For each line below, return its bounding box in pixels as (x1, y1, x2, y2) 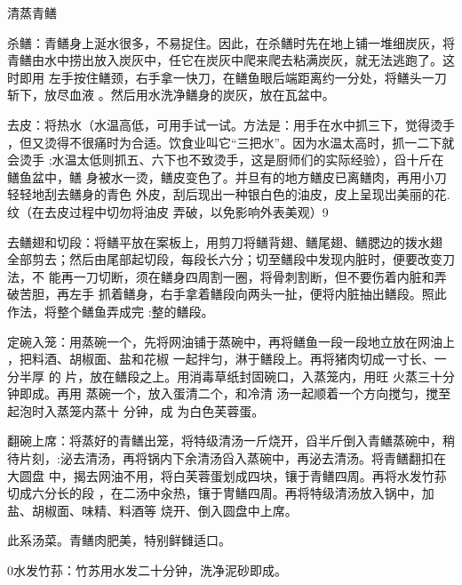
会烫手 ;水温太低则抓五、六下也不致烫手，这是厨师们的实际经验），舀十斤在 (7, 150, 444, 169)
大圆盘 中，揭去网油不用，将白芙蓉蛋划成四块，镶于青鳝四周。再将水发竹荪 (7, 466, 447, 485)
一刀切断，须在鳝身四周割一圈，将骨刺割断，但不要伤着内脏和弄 (73, 267, 447, 285)
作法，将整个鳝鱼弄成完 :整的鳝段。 (7, 301, 214, 320)
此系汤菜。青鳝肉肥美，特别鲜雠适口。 (7, 531, 231, 549)
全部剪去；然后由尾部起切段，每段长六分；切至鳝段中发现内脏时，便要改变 (7, 250, 442, 268)
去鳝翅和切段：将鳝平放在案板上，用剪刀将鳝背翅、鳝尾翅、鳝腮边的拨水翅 (7, 232, 442, 251)
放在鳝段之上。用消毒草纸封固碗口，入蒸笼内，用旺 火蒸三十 (90, 366, 442, 385)
